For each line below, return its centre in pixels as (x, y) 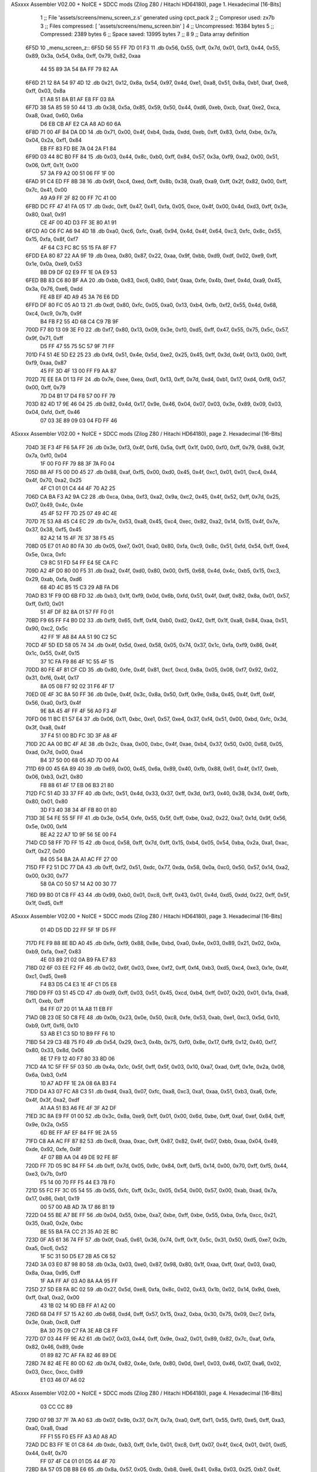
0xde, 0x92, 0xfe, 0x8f (53, 1149)
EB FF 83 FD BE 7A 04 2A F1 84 (78, 148)
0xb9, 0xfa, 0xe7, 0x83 (53, 952)
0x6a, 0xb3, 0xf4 (46, 1075)
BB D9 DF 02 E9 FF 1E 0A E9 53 (79, 272)
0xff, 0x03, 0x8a (45, 91)
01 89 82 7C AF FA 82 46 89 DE (79, 1355)
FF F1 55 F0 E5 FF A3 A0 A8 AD (78, 1436)
